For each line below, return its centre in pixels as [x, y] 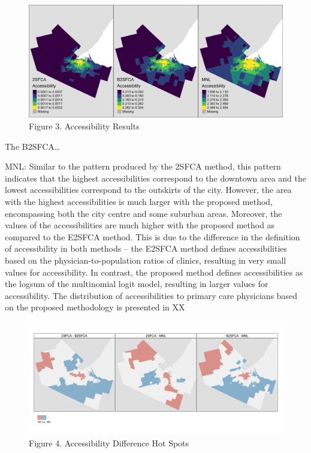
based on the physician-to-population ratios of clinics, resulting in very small [146, 260]
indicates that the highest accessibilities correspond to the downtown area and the [156, 178]
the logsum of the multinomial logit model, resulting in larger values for [137, 284]
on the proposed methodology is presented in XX [95, 307]
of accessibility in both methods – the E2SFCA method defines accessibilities [146, 248]
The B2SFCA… [33, 146]
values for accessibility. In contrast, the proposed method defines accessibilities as [154, 272]
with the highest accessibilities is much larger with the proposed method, [139, 201]
